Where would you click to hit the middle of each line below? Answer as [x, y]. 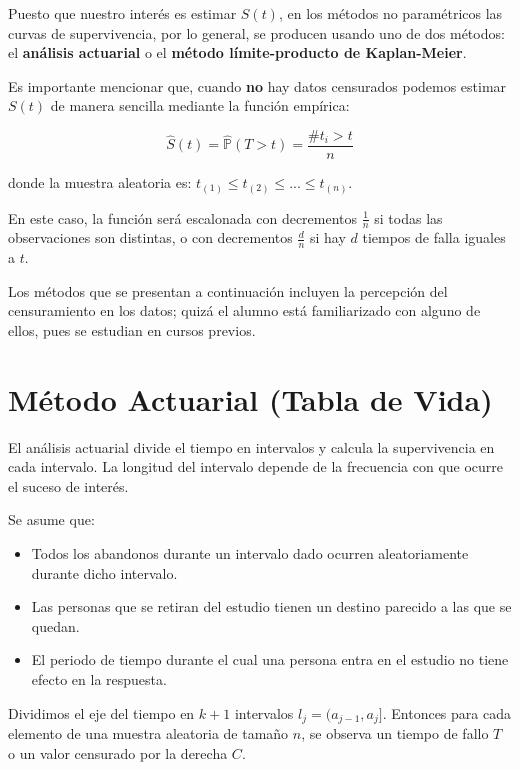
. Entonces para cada [446, 712]
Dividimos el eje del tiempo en [101, 712]
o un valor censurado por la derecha [118, 752]
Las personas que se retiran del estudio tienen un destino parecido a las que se [271, 606]
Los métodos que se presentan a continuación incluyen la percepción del [228, 290]
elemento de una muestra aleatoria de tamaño [148, 733]
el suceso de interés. [68, 485]
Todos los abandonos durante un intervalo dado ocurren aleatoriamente [250, 553]
